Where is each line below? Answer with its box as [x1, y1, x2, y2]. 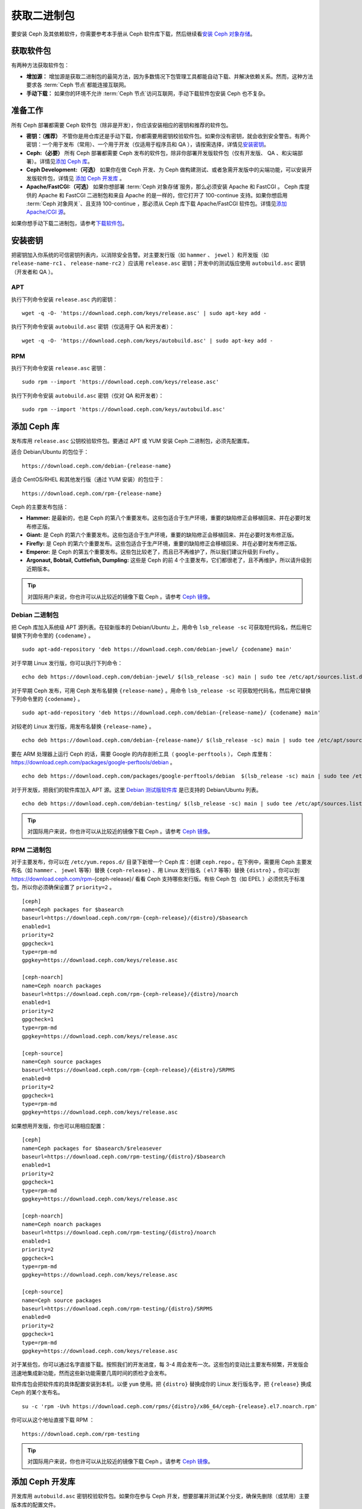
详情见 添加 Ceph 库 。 [39, 158, 94, 165]
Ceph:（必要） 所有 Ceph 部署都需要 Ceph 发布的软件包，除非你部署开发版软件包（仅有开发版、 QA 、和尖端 [26, 149, 298, 156]
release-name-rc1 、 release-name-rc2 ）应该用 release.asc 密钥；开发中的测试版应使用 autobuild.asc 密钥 [11, 260, 306, 267]
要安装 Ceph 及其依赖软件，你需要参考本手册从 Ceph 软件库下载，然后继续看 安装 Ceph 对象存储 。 [11, 30, 256, 37]
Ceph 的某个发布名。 [11, 1389, 63, 1396]
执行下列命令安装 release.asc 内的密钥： [11, 296, 118, 303]
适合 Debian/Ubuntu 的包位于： [11, 448, 89, 456]
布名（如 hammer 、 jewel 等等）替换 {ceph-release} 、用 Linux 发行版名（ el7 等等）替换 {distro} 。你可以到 [11, 867, 300, 874]
